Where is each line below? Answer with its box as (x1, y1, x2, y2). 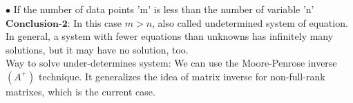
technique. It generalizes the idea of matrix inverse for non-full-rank (39, 69, 325, 83)
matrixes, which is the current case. (6, 84, 155, 98)
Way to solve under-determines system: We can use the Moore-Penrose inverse (6, 56, 337, 70)
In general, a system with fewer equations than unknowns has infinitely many (6, 29, 334, 43)
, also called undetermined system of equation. (152, 15, 348, 30)
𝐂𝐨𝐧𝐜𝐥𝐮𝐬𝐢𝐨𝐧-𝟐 (6, 19, 68, 29)
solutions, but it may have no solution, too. (6, 42, 189, 56)
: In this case (67, 15, 122, 30)
